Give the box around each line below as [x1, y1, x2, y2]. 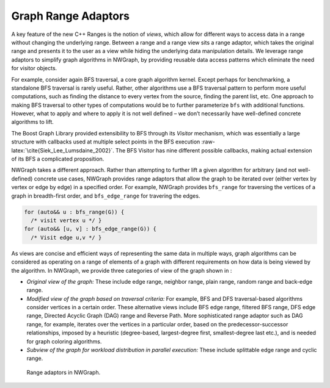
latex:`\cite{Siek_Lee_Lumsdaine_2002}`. [11, 146, 114, 154]
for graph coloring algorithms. [26, 337, 102, 345]
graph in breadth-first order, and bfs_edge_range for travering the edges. [11, 192, 200, 199]
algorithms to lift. [11, 118, 54, 126]
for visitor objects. [11, 65, 57, 72]
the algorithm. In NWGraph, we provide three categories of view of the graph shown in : [11, 267, 232, 274]
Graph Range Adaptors [11, 9, 130, 23]
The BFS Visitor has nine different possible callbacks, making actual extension [115, 146, 312, 154]
